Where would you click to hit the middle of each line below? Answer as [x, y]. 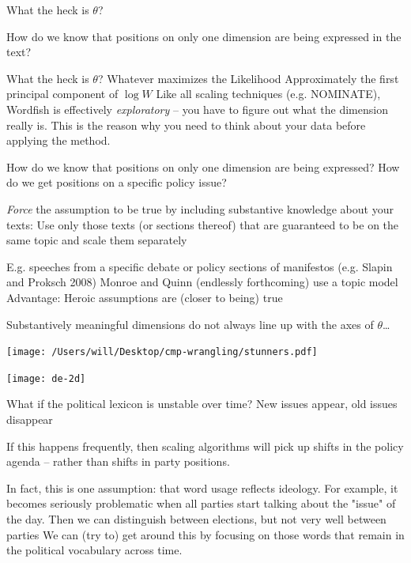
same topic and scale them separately [97, 240]
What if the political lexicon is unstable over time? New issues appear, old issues [202, 404]
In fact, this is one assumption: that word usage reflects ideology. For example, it [202, 487]
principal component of [62, 94]
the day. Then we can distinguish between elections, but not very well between [196, 518]
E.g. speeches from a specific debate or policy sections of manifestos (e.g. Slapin [200, 266]
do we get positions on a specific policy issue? [117, 182]
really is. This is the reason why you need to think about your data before [186, 125]
